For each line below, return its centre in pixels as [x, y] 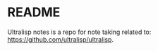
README [34, 12]
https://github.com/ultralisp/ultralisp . [61, 39]
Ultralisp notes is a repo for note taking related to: [79, 32]
